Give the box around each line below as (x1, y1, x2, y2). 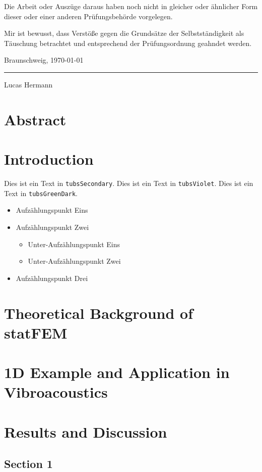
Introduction (4, 149, 94, 169)
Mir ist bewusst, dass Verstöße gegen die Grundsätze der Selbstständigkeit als (4, 28, 244, 38)
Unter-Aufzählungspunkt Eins (28, 239, 120, 249)
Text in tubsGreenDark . (4, 187, 78, 198)
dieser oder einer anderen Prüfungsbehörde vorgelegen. (4, 11, 173, 21)
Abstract (4, 109, 67, 129)
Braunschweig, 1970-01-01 (4, 55, 84, 65)
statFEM (4, 322, 68, 343)
